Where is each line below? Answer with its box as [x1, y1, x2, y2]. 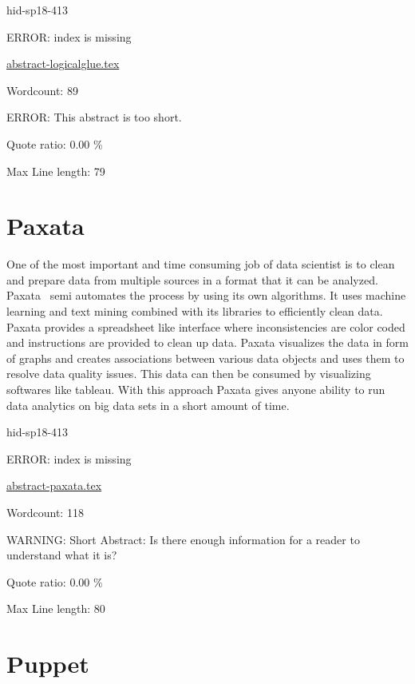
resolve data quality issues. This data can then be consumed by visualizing [6, 365, 371, 382]
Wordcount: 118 [6, 504, 84, 520]
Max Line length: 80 [6, 600, 105, 617]
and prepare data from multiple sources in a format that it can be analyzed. [6, 271, 378, 288]
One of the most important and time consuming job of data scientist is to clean [6, 256, 395, 272]
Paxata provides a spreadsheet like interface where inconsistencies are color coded [6, 318, 405, 335]
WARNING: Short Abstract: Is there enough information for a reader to [6, 531, 360, 547]
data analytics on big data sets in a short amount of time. [6, 396, 290, 413]
